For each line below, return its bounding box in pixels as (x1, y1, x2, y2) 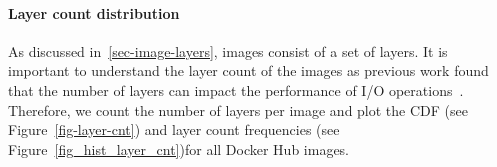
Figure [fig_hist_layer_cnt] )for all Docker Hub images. (8, 138, 350, 159)
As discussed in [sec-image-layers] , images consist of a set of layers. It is (8, 40, 448, 61)
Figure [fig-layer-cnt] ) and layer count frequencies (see (8, 119, 340, 140)
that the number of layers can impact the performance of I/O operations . (8, 79, 464, 100)
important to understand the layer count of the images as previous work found (8, 60, 489, 81)
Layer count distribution (8, 2, 180, 23)
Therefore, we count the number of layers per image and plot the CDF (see (8, 99, 468, 120)
